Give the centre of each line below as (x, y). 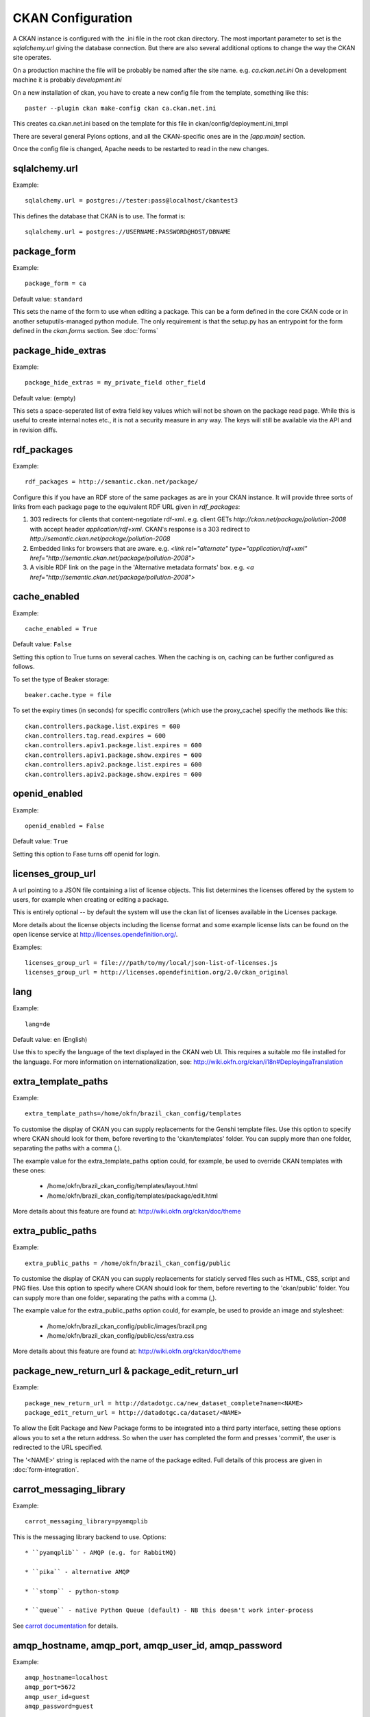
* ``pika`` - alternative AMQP (77, 1572)
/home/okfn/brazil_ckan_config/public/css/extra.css (121, 1335)
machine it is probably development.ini (67, 80)
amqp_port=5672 (50, 1687)
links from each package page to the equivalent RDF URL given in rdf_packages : (126, 507)
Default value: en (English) (50, 1040)
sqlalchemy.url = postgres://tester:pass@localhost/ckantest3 (132, 201)
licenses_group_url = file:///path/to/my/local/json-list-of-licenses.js (151, 963)
